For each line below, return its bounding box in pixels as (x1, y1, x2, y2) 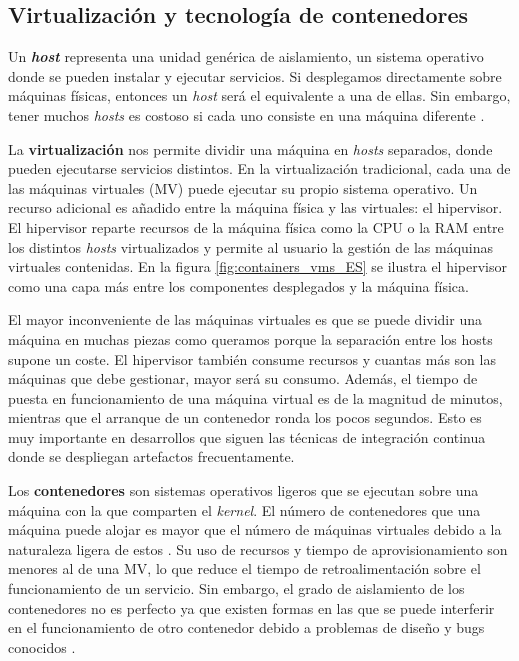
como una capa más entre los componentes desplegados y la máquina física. (8, 275, 469, 296)
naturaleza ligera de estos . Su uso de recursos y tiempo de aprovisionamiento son (8, 538, 508, 559)
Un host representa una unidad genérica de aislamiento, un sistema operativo (8, 46, 484, 67)
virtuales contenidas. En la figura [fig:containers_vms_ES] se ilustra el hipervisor (8, 256, 508, 277)
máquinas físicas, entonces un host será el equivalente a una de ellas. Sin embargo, (8, 85, 511, 106)
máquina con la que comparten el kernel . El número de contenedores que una (8, 499, 481, 520)
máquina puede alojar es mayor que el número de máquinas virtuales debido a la (8, 519, 502, 540)
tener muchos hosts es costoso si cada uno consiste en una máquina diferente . (8, 104, 485, 125)
